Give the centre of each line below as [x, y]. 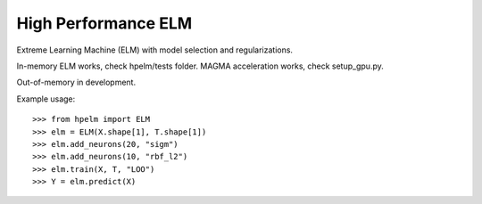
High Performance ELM [104, 23]
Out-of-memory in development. [76, 82]
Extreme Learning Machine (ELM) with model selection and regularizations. [155, 50]
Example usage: [46, 99]
